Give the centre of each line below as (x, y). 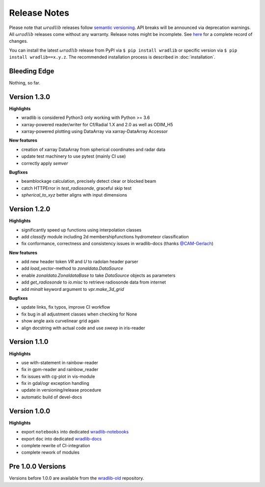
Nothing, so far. (25, 83)
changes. (18, 41)
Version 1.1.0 (29, 342)
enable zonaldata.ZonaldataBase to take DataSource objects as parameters (98, 275)
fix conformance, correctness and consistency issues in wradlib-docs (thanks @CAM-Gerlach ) (117, 244)
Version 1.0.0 (30, 411)
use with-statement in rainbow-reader (60, 362)
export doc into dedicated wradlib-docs (62, 439)
